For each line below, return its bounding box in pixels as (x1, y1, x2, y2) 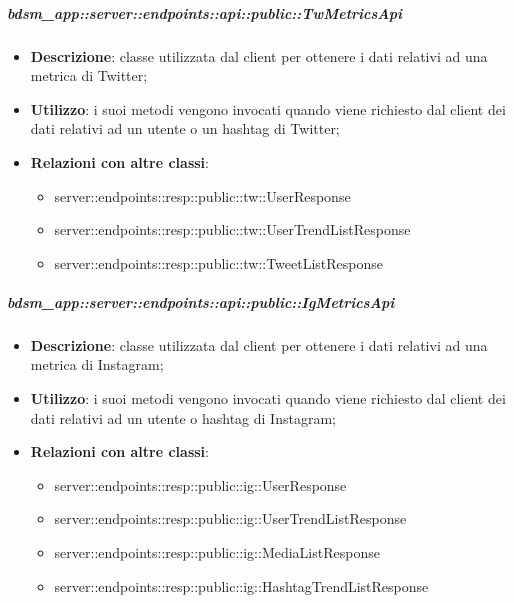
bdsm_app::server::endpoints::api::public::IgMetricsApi (7, 291, 395, 312)
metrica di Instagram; (30, 354, 164, 375)
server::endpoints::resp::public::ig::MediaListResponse (54, 542, 380, 563)
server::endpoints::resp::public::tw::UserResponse (54, 185, 351, 206)
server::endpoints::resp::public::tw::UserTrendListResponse (54, 219, 411, 240)
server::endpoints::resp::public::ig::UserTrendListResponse (54, 508, 407, 529)
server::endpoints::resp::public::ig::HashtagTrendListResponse (54, 575, 429, 596)
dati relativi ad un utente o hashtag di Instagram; (30, 407, 336, 428)
